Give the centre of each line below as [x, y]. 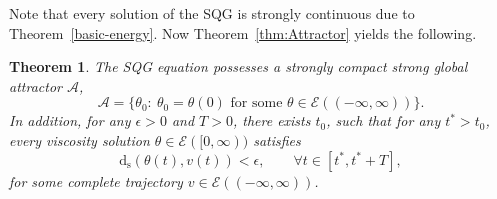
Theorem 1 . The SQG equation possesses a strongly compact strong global [238, 66]
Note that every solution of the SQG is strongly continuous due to [212, 13]
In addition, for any [70, 120]
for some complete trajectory [96, 180]
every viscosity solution [79, 139]
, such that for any [383, 120]
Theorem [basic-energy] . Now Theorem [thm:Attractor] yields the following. [243, 32]
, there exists [271, 120]
